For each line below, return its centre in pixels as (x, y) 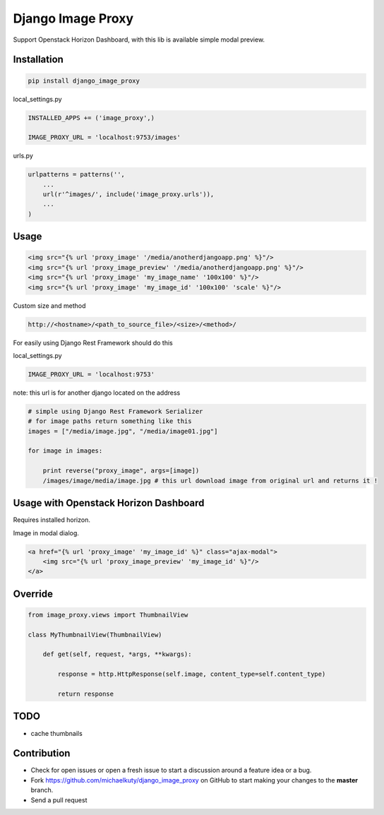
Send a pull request (59, 800)
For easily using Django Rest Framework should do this (93, 343)
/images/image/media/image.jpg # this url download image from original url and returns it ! (210, 481)
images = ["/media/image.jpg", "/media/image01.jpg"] (123, 431)
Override (33, 594)
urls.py (23, 156)
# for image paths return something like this (110, 421)
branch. (42, 790)
